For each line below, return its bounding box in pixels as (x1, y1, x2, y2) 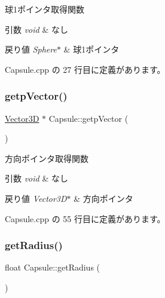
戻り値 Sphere (5, 43, 57, 56)
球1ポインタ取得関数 (5, 3, 84, 15)
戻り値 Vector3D (5, 192, 67, 204)
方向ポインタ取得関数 (5, 152, 88, 164)
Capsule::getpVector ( (48, 112, 129, 124)
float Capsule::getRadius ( (5, 261, 100, 274)
